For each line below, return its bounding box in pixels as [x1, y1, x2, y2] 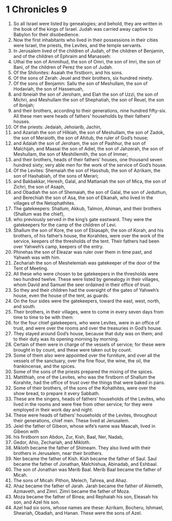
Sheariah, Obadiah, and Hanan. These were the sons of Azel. [13, 510, 142, 516]
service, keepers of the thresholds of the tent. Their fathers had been [13, 238, 160, 244]
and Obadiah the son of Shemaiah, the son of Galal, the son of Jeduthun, [13, 189, 167, 195]
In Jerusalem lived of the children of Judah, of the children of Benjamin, [13, 48, 165, 54]
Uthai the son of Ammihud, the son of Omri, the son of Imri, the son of [13, 58, 161, 64]
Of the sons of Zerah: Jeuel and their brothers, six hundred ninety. [13, 75, 153, 81]
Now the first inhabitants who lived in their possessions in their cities [13, 37, 158, 43]
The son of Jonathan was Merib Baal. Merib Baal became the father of [13, 466, 162, 472]
